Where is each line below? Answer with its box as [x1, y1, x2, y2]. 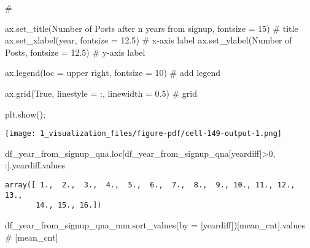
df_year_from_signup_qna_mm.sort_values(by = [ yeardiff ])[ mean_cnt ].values [5, 218, 305, 231]
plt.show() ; [5, 107, 45, 120]
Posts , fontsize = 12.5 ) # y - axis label [5, 45, 145, 58]
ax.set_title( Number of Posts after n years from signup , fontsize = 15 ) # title [5, 21, 298, 34]
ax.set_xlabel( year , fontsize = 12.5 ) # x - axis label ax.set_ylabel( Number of [5, 34, 292, 47]
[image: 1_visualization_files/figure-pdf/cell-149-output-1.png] [5, 129, 282, 138]
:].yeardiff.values [5, 159, 66, 171]
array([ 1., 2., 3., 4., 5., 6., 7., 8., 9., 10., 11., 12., [5, 181, 295, 189]
